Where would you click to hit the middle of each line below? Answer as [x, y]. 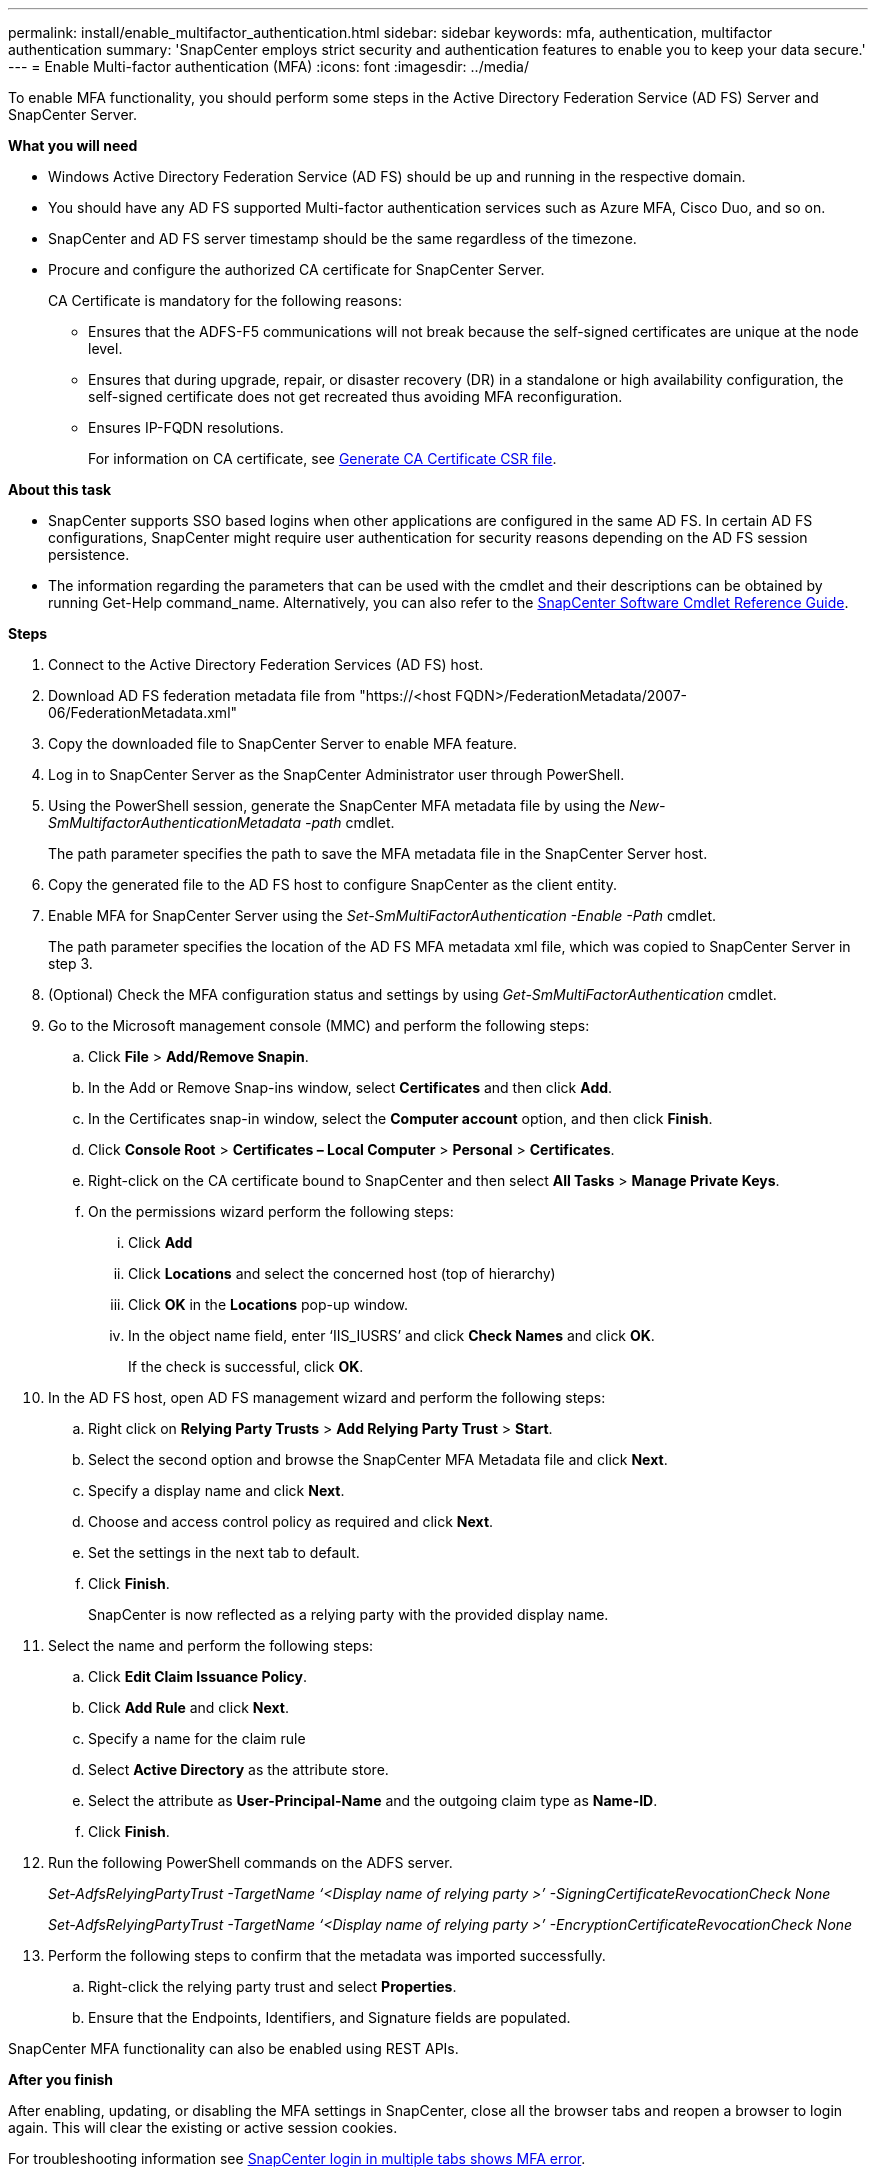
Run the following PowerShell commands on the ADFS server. [250, 1862]
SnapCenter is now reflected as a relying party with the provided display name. [348, 1614]
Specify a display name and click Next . [216, 1490]
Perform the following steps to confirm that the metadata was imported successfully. [327, 1955]
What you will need [73, 145]
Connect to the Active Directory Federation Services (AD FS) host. [266, 664]
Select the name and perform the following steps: [211, 1645]
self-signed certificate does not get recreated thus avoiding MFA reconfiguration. [355, 396]
